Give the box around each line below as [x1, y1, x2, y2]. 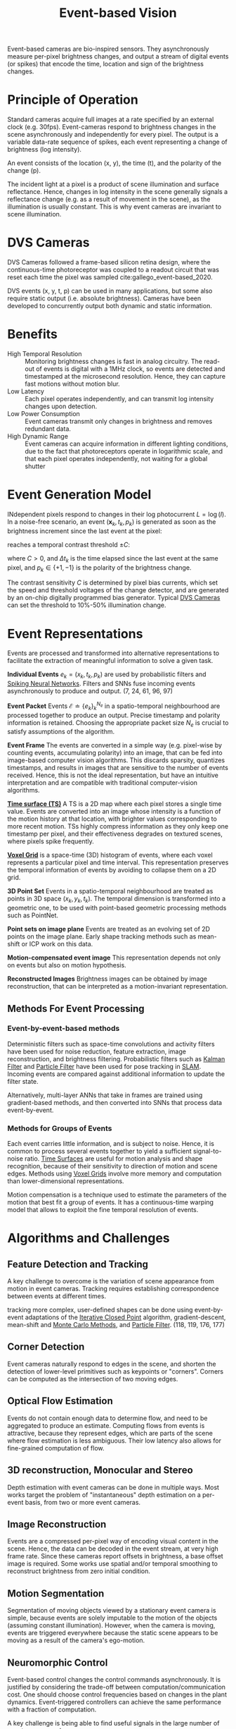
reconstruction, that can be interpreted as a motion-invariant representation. [7, 982, 228, 991]
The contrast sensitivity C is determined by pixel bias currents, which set [7, 578, 218, 587]
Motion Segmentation [7, 1587, 105, 1599]
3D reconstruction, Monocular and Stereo [7, 1465, 193, 1477]
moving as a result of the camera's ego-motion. [7, 1636, 145, 1644]
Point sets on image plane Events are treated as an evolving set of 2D [7, 925, 211, 934]
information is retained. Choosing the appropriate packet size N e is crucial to [7, 718, 229, 728]
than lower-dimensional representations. [7, 1177, 124, 1185]
